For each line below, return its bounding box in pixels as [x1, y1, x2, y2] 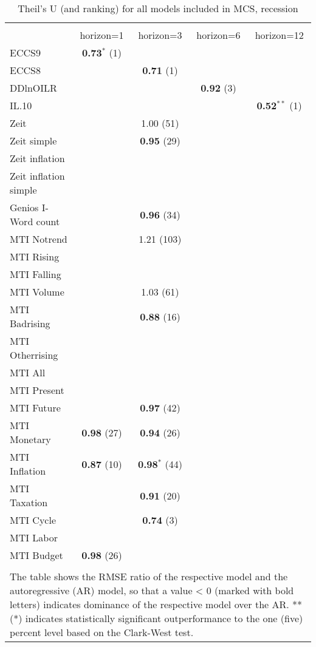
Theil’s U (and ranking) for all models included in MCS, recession [18, 1, 298, 15]
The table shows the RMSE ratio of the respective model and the [10, 569, 288, 583]
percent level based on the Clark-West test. [10, 625, 194, 639]
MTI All [10, 365, 46, 379]
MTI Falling [10, 267, 61, 281]
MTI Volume [10, 285, 64, 299]
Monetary [10, 432, 51, 446]
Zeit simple [10, 134, 57, 147]
